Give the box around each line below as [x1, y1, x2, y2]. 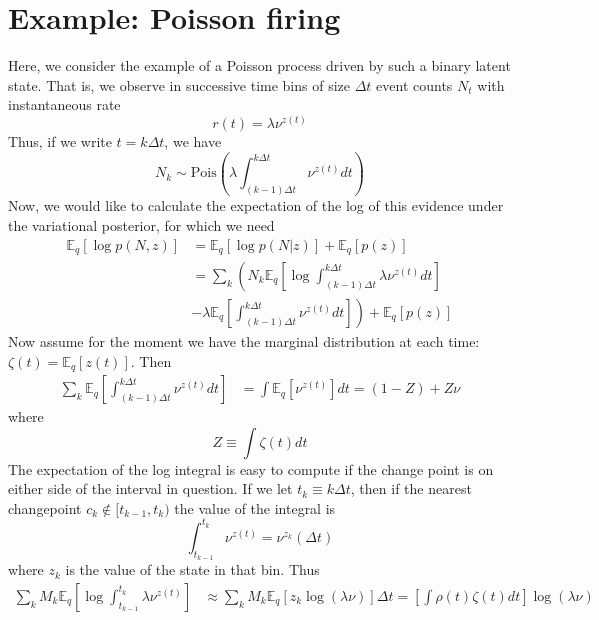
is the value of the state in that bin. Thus [65, 559, 320, 580]
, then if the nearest [350, 478, 472, 499]
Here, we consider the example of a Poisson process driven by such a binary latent [8, 55, 511, 76]
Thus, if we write [8, 130, 112, 151]
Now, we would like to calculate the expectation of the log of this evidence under [8, 195, 504, 216]
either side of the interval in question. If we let [8, 478, 293, 499]
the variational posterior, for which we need [8, 214, 275, 235]
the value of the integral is [174, 497, 336, 518]
